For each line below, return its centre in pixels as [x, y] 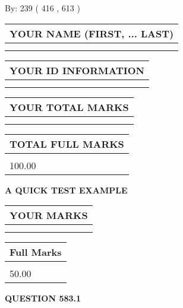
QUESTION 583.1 [43, 298]
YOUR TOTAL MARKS [69, 107]
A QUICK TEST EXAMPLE [66, 190]
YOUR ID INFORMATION [77, 70]
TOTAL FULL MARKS [67, 144]
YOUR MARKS [49, 215]
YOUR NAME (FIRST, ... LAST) [92, 33]
